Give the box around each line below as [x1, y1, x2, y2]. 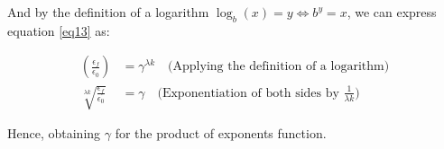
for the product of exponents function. [115, 124, 327, 142]
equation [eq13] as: [7, 21, 110, 39]
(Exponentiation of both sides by [157, 86, 339, 100]
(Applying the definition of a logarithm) [168, 60, 390, 74]
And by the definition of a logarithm [7, 3, 209, 21]
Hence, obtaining [7, 124, 101, 142]
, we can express [347, 3, 437, 21]
